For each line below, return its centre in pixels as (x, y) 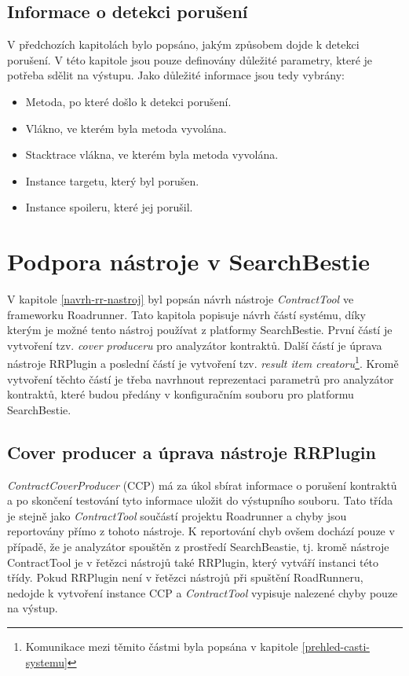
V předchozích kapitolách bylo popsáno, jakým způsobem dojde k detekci (183, 44)
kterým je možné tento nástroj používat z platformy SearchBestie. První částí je (200, 330)
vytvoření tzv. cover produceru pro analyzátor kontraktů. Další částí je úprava (195, 345)
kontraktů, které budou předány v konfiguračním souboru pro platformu (181, 394)
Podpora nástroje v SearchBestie (189, 261)
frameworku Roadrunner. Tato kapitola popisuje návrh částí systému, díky (186, 314)
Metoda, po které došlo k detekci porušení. (128, 101)
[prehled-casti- (336, 647)
